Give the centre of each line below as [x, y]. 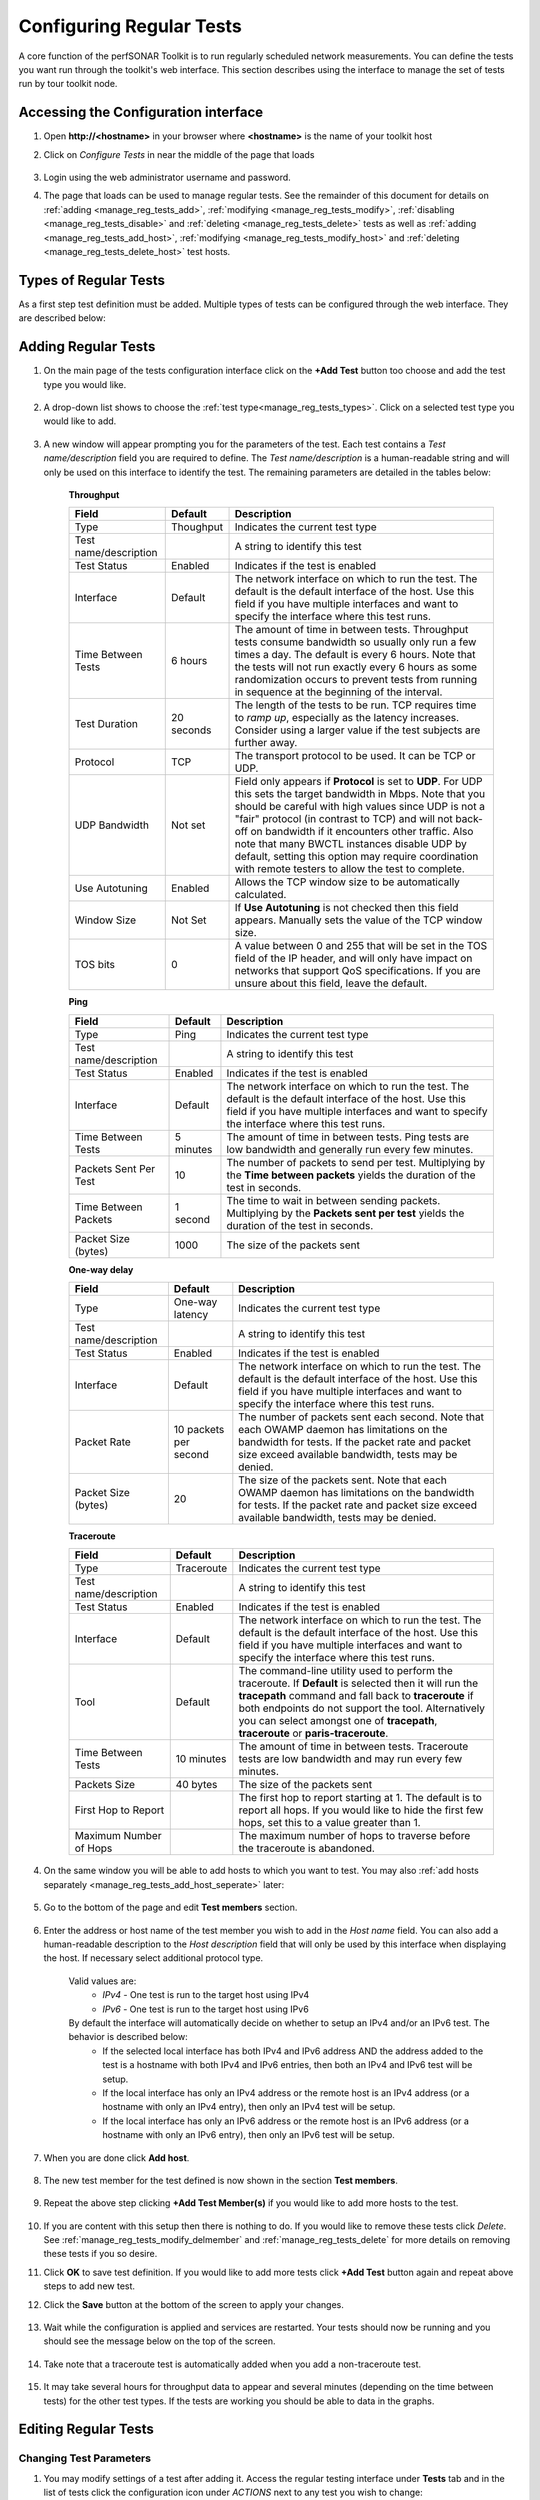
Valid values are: [102, 1981]
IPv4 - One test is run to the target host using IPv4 [206, 1995]
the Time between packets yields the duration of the [351, 1175]
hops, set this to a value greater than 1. [329, 1823]
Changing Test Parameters [85, 2458]
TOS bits [94, 965]
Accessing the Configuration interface [141, 112]
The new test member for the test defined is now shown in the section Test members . [221, 2180]
